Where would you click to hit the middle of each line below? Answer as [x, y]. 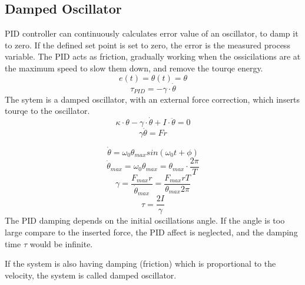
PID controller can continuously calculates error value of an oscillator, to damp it [152, 33]
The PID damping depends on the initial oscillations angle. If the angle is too [145, 220]
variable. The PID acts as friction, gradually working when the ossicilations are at [153, 56]
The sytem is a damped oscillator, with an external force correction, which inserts [152, 99]
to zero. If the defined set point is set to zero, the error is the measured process [147, 45]
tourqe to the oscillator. [47, 111]
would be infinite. [61, 243]
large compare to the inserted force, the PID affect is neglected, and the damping [151, 232]
